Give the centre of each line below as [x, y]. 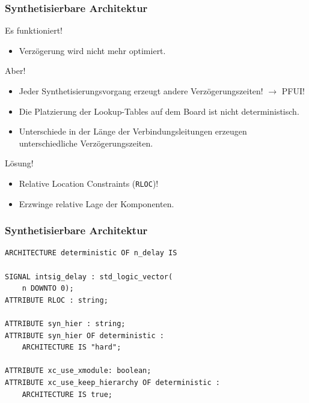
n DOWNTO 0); [48, 289]
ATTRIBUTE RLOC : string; [57, 300]
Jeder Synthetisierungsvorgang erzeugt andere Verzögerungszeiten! [141, 91]
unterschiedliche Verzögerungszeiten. [86, 143]
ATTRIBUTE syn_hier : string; [65, 324]
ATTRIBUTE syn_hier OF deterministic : [84, 335]
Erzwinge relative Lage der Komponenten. [96, 203]
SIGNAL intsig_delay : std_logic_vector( [89, 277]
